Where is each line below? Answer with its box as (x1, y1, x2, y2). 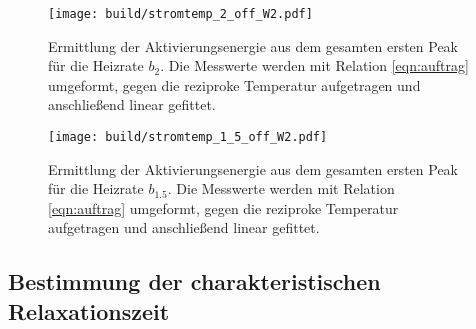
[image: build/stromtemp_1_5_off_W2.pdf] (48, 130, 328, 145)
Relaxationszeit (8, 295, 170, 326)
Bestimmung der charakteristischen (8, 266, 381, 297)
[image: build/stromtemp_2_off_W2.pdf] (48, 7, 313, 21)
